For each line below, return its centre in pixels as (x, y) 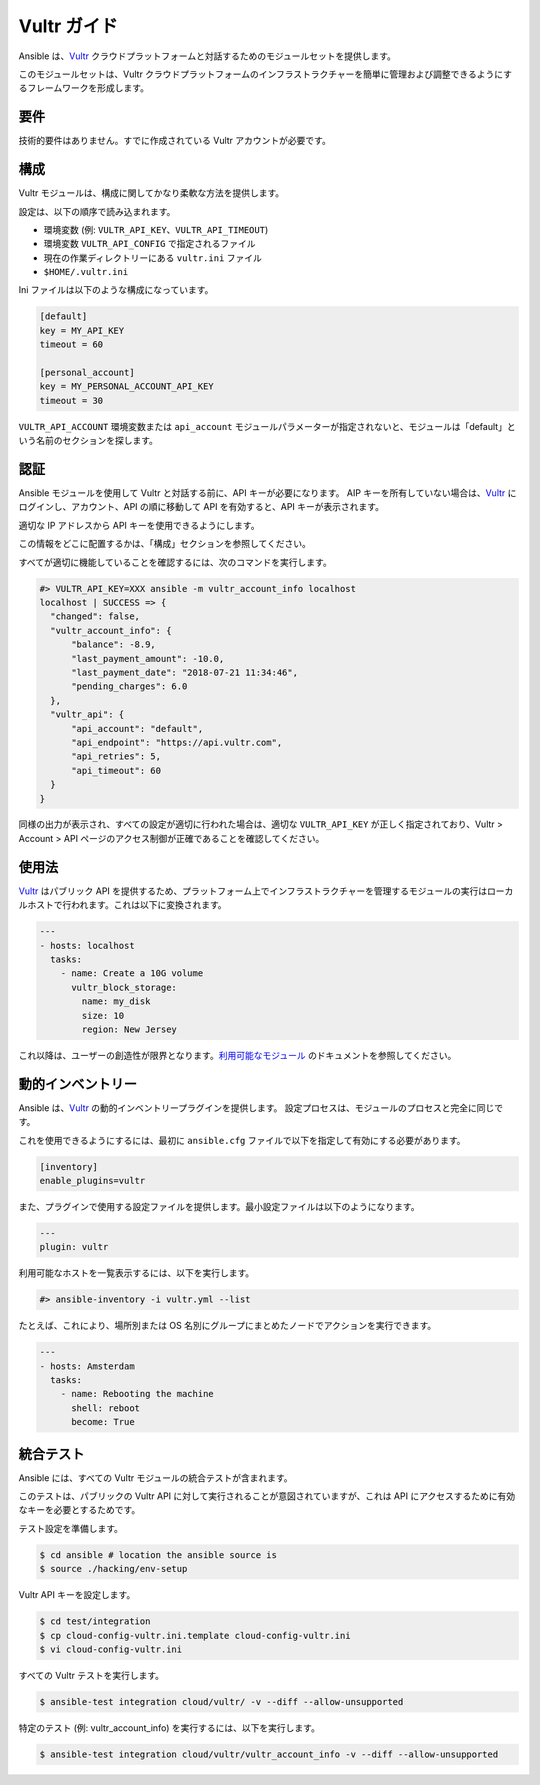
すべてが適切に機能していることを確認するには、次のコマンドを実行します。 (175, 562)
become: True (103, 1422)
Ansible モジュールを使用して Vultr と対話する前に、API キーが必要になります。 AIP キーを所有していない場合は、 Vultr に (267, 493)
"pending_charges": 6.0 (129, 686)
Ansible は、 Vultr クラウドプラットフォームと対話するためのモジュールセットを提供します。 (207, 56)
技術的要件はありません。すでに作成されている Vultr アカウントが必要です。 (175, 141)
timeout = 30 (71, 400)
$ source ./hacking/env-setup (113, 1569)
